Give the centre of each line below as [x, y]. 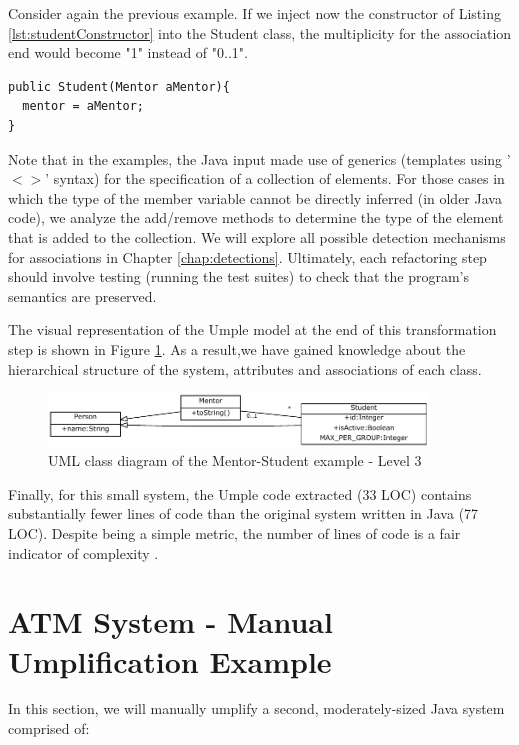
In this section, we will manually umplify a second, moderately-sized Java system [256, 708]
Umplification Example [170, 660]
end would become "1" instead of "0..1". [128, 52]
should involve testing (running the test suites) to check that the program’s [239, 276]
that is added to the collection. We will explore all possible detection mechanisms [257, 236]
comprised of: [49, 728]
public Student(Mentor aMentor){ [119, 86]
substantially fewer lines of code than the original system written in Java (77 [243, 513]
